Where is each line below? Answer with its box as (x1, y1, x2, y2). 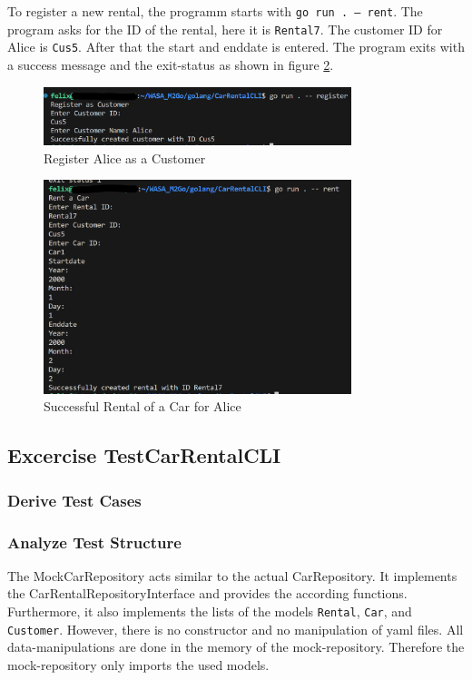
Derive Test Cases (7, 488, 142, 511)
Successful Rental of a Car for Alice (44, 397, 241, 416)
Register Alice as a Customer (44, 148, 206, 167)
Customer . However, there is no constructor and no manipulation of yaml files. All (7, 619, 464, 638)
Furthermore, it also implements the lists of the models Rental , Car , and (7, 602, 412, 621)
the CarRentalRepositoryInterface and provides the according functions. (7, 584, 408, 603)
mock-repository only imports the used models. (7, 655, 270, 674)
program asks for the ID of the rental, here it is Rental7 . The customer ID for (7, 19, 443, 38)
